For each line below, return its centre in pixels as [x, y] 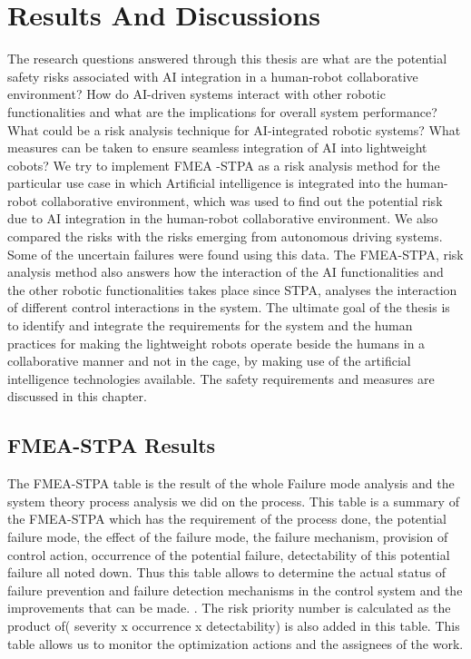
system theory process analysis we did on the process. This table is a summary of [233, 501]
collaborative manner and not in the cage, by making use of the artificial [209, 361]
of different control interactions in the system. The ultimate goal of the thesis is [229, 307]
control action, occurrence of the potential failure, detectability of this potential [229, 554]
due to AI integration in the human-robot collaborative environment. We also [223, 218]
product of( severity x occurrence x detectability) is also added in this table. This [234, 625]
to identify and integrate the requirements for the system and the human [210, 325]
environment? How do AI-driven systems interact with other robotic [196, 94]
